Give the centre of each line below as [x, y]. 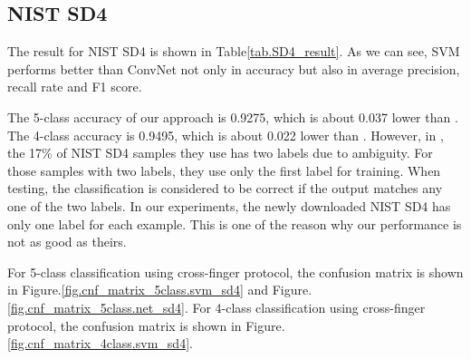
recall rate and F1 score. [75, 87]
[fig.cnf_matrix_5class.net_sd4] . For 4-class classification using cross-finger [216, 307]
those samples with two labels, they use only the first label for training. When [224, 170]
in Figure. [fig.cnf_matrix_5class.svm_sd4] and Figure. [160, 290]
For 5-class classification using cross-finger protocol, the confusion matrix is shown [235, 272]
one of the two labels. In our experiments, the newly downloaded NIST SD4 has [229, 205]
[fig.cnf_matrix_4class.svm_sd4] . [100, 343]
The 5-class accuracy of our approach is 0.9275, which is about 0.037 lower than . [233, 116]
